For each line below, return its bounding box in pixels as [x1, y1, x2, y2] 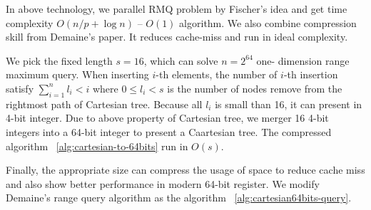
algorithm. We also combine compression [179, 15, 357, 30]
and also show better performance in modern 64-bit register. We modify [6, 176, 320, 191]
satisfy [6, 80, 34, 95]
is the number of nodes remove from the [167, 80, 342, 95]
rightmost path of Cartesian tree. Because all [6, 96, 203, 111]
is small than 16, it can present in [215, 96, 362, 111]
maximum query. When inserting [6, 67, 149, 82]
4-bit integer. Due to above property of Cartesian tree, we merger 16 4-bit [6, 110, 329, 125]
